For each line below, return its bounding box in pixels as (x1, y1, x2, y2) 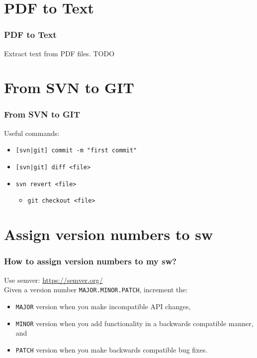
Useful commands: (4, 127, 60, 138)
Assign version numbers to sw (4, 224, 213, 244)
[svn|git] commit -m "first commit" (15, 147, 137, 154)
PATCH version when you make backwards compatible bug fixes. (15, 344, 208, 355)
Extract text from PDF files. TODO (4, 48, 115, 58)
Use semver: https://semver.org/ (4, 274, 103, 285)
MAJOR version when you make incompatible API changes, (15, 301, 191, 311)
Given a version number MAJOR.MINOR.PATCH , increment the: (4, 284, 188, 295)
